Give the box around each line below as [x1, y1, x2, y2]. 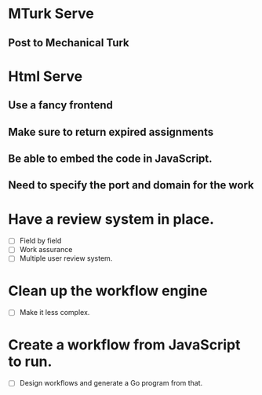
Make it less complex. [19, 308, 90, 317]
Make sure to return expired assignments [8, 125, 214, 138]
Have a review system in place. [8, 210, 214, 228]
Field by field [19, 236, 62, 246]
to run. [8, 353, 53, 370]
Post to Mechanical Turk [8, 36, 129, 49]
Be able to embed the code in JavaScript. [8, 152, 213, 165]
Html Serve [8, 68, 83, 85]
